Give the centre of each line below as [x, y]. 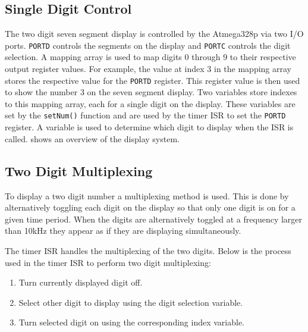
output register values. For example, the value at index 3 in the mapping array [148, 69]
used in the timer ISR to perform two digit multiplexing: [108, 262]
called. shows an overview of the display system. [92, 138]
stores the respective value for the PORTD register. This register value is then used [153, 80]
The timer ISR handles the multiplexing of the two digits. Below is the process [148, 250]
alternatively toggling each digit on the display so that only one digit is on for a [150, 207]
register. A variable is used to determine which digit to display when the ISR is [149, 127]
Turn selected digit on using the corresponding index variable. [131, 322]
